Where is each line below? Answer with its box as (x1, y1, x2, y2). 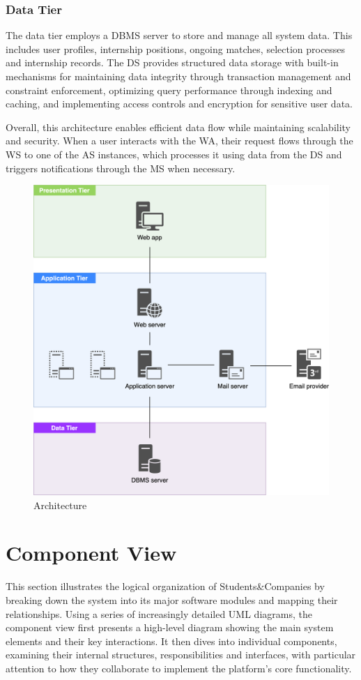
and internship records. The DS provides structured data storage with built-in (6, 55, 339, 70)
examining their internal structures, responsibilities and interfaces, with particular (6, 647, 356, 662)
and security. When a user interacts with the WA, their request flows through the (6, 133, 353, 148)
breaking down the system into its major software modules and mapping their (6, 592, 338, 607)
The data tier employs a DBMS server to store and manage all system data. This (6, 28, 353, 43)
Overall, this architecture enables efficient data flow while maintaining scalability (6, 119, 351, 134)
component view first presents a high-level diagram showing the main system (6, 620, 334, 635)
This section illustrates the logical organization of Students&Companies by (6, 579, 325, 594)
